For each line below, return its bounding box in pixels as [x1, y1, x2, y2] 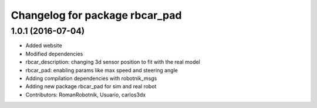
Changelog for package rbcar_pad [11, 9, 182, 22]
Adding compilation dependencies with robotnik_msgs [25, 75, 157, 82]
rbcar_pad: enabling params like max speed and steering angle [25, 67, 178, 74]
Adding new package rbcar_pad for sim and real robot [25, 83, 157, 90]
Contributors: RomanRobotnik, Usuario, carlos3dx [25, 91, 146, 98]
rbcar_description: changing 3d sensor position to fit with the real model [25, 58, 201, 65]
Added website [25, 42, 62, 49]
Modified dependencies [25, 50, 83, 57]
